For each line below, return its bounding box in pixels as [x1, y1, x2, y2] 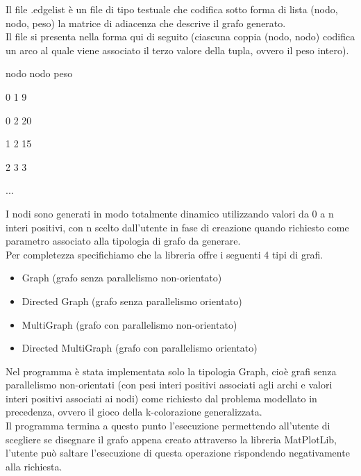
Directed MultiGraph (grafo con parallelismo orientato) [22, 340, 258, 355]
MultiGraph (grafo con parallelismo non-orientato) [22, 317, 237, 331]
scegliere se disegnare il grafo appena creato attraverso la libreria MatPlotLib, [6, 432, 337, 446]
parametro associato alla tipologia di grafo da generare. [6, 233, 241, 248]
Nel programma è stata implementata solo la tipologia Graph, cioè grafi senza [6, 363, 337, 378]
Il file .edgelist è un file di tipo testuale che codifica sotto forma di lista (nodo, [6, 2, 338, 16]
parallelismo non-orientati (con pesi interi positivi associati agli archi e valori [6, 377, 333, 392]
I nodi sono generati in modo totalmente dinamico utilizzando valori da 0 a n [6, 206, 334, 220]
